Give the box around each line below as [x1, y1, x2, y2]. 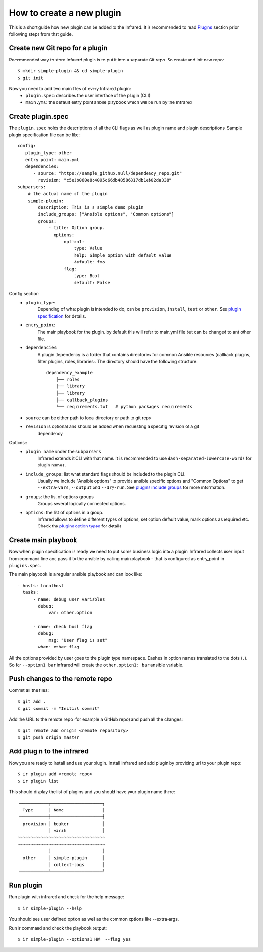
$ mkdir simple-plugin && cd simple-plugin [18, 68, 123, 74]
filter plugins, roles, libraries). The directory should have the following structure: [38, 359, 198, 365]
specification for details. [38, 313, 86, 319]
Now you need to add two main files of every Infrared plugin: [9, 86, 131, 92]
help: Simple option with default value [74, 252, 172, 258]
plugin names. [38, 462, 66, 468]
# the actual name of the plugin [27, 191, 108, 197]
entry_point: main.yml [25, 157, 80, 162]
